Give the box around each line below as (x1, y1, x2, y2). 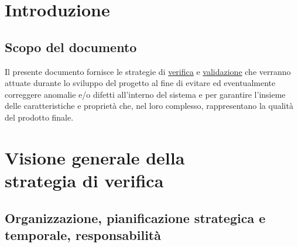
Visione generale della (5, 145, 185, 169)
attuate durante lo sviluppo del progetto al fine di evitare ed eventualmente (5, 77, 276, 89)
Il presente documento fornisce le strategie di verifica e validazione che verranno (5, 65, 291, 77)
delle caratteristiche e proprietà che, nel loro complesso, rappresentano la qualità (5, 100, 293, 112)
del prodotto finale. (5, 111, 74, 123)
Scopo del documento (5, 37, 137, 56)
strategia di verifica (5, 168, 164, 192)
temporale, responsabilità (5, 225, 161, 243)
